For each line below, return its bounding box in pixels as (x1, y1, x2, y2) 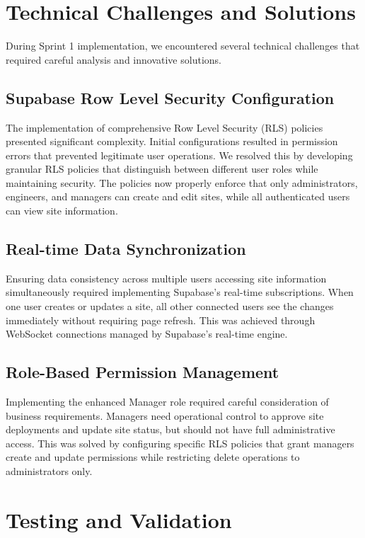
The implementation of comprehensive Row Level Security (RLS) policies (6, 120, 323, 134)
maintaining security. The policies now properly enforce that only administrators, (6, 175, 358, 190)
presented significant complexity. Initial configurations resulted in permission (6, 134, 338, 149)
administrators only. (6, 464, 93, 479)
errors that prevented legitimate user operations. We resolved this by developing (6, 147, 353, 162)
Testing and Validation (6, 505, 232, 534)
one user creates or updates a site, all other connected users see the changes (6, 299, 334, 314)
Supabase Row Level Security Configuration (6, 86, 335, 108)
